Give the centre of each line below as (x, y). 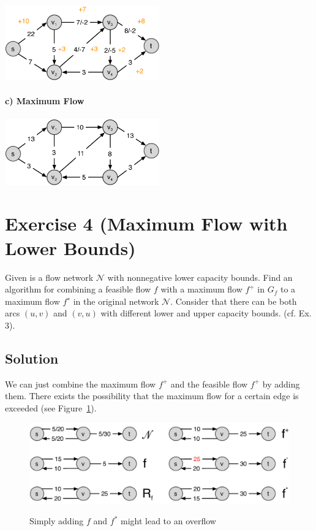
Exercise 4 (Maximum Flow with (146, 223)
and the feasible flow (209, 384)
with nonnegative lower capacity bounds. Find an (200, 277)
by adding (281, 384)
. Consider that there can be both (234, 301)
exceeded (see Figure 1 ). (51, 407)
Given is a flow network (49, 277)
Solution (32, 358)
